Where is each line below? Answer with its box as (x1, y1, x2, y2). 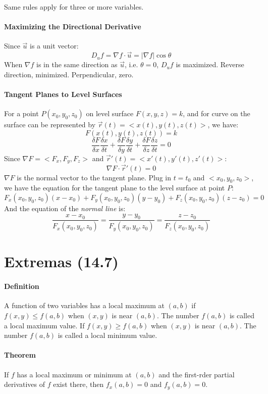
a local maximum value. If (4, 320, 85, 330)
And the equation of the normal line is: (4, 203, 126, 213)
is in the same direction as (36, 59, 118, 70)
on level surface (86, 108, 134, 119)
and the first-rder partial (158, 369, 235, 379)
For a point (4, 108, 39, 119)
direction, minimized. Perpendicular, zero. (4, 69, 134, 79)
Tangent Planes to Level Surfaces (4, 88, 122, 99)
